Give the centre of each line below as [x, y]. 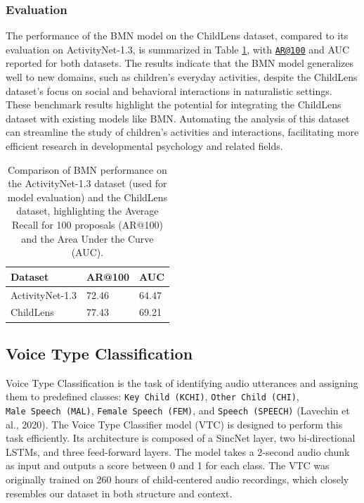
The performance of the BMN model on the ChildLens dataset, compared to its [177, 36]
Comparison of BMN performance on [87, 169]
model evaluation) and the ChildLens [87, 197]
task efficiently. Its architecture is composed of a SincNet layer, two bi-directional [181, 438]
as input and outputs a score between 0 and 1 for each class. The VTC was [168, 465]
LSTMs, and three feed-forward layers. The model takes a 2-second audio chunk [178, 451]
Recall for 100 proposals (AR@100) [87, 224]
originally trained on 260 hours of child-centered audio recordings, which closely [177, 479]
